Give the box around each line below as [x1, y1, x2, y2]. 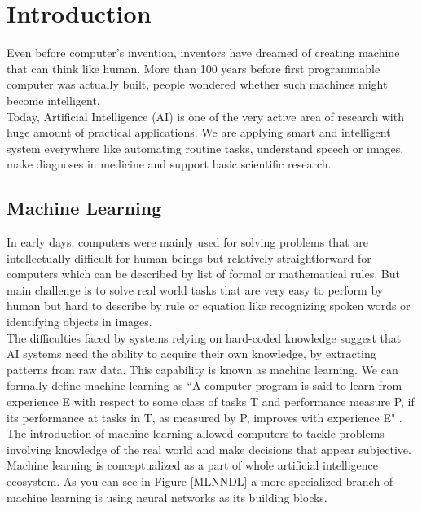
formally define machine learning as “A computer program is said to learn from [7, 377, 402, 394]
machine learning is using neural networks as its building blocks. [7, 488, 327, 505]
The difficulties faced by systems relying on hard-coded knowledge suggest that [7, 329, 402, 346]
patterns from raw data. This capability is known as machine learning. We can [7, 360, 398, 378]
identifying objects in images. [7, 313, 152, 330]
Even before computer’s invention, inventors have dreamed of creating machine [7, 44, 400, 61]
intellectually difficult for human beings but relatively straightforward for [7, 249, 371, 266]
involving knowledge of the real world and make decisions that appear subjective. [7, 440, 411, 457]
